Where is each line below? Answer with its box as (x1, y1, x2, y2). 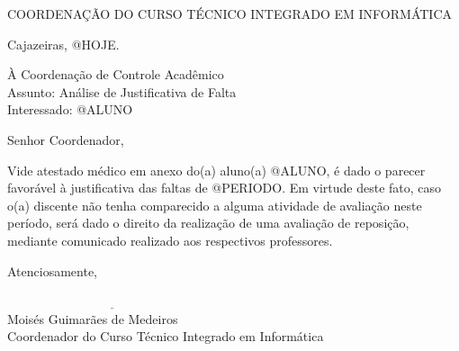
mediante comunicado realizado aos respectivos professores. (7, 230, 333, 249)
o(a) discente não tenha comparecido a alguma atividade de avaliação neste (7, 195, 422, 214)
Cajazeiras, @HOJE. (7, 34, 120, 53)
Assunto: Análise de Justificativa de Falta (7, 82, 237, 101)
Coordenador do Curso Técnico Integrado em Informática (7, 327, 324, 346)
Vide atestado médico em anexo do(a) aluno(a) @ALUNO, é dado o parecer (7, 160, 426, 179)
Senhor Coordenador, (7, 130, 124, 148)
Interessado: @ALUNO (7, 100, 133, 119)
